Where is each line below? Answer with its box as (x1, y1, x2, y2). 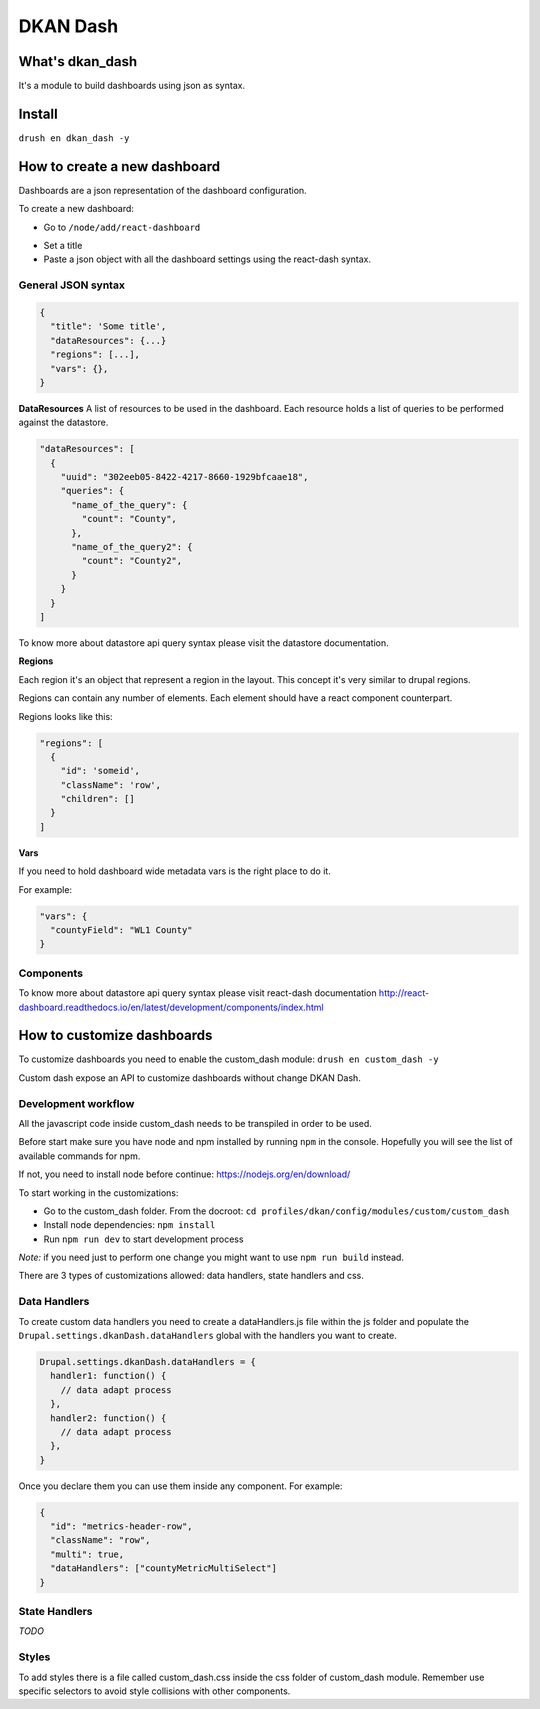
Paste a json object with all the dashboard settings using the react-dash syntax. (43, 253, 372, 265)
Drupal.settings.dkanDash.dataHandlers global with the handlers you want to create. (18, 1330, 397, 1341)
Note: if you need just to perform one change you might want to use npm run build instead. (18, 1251, 405, 1264)
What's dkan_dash (18, 53, 138, 70)
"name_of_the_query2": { (71, 541, 194, 553)
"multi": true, (50, 1548, 125, 1560)
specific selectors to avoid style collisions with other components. (18, 1685, 291, 1697)
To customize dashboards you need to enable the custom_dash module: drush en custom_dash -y (18, 1053, 439, 1065)
